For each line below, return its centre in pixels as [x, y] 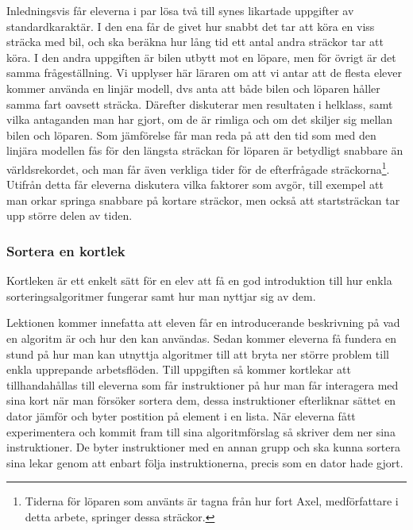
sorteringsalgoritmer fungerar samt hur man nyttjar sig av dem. [161, 296]
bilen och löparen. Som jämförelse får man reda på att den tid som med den [191, 134]
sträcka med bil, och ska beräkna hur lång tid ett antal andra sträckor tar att [195, 42]
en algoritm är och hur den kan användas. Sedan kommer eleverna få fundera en [202, 338]
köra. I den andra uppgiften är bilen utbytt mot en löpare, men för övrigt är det [201, 57]
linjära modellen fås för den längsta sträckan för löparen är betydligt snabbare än [205, 150]
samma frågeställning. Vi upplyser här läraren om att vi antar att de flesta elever [204, 73]
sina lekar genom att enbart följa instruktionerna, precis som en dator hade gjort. [205, 462]
